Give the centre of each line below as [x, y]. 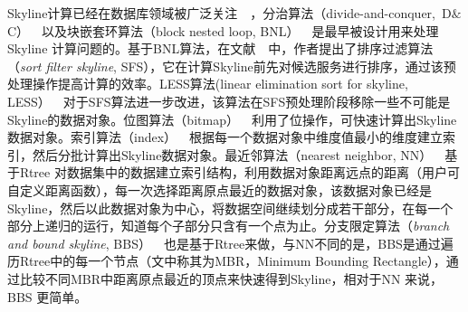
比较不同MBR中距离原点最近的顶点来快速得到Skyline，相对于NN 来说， [231, 278]
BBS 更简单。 [48, 296]
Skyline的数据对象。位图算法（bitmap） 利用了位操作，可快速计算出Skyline [232, 119]
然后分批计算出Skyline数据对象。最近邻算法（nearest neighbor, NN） [232, 154]
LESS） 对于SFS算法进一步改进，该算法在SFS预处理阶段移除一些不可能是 [229, 101]
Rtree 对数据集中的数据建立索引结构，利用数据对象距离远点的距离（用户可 [239, 172]
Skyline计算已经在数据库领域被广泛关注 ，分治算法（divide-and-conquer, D [229, 13]
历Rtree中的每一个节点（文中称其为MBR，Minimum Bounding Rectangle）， [227, 261]
